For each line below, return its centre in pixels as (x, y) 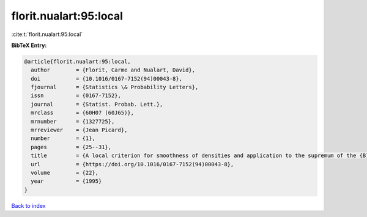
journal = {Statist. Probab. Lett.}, (97, 104)
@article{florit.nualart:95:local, (77, 61)
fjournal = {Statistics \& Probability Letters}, (115, 87)
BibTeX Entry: (29, 45)
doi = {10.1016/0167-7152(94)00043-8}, (107, 79)
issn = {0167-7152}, (76, 96)
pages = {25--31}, (71, 147)
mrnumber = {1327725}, (73, 121)
